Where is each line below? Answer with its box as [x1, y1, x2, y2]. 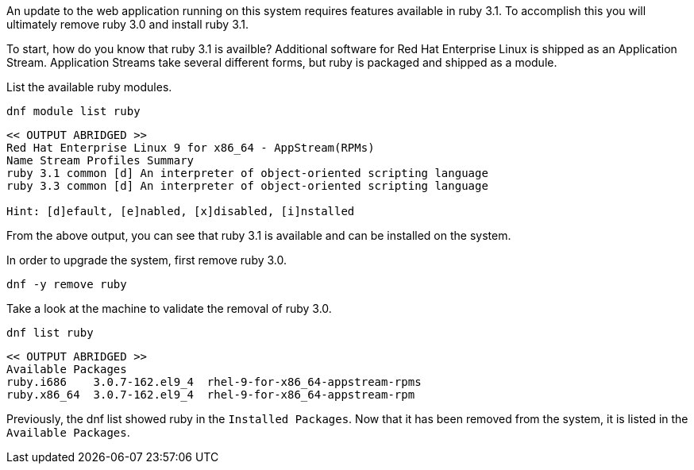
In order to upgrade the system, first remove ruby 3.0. [6, 253, 287, 267]
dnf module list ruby [6, 105, 141, 118]
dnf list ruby [6, 326, 94, 339]
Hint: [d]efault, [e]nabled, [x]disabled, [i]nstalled [6, 205, 355, 218]
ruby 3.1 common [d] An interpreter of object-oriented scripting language [6, 167, 488, 179]
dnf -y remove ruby [6, 278, 127, 291]
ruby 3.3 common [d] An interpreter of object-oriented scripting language [6, 179, 488, 192]
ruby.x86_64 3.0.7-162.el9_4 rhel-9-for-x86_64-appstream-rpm [6, 388, 415, 401]
